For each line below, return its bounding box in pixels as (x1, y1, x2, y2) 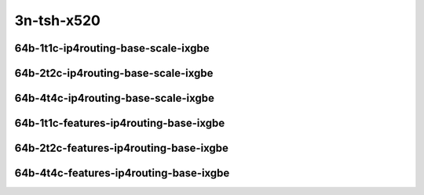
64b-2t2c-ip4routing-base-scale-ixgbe (14, 67, 214, 80)
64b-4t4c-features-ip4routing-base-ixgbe (14, 167, 230, 180)
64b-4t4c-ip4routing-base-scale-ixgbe (14, 92, 215, 105)
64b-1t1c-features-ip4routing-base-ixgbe (14, 117, 225, 130)
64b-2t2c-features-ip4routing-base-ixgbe (14, 142, 229, 155)
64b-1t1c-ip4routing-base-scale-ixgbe (14, 42, 210, 55)
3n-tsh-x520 (14, 12, 101, 29)
